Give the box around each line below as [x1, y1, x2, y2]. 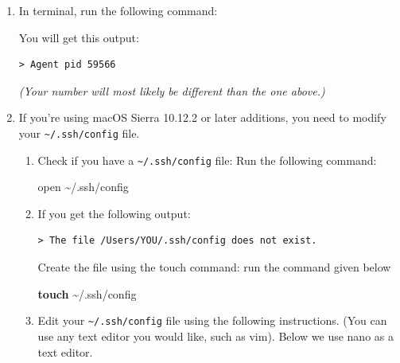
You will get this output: [18, 29, 139, 45]
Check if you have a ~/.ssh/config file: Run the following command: [37, 151, 377, 168]
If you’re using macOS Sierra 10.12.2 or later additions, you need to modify [18, 109, 386, 126]
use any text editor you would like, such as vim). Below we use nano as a [37, 327, 394, 344]
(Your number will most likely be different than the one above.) [18, 82, 325, 99]
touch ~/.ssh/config [37, 285, 137, 302]
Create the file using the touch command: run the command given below [37, 259, 391, 275]
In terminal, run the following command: [18, 2, 218, 18]
